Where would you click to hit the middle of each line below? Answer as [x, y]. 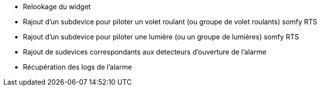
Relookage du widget [57, 7]
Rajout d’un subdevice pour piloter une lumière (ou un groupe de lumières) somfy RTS [161, 37]
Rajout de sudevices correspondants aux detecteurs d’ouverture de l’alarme [145, 52]
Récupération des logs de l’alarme [78, 67]
